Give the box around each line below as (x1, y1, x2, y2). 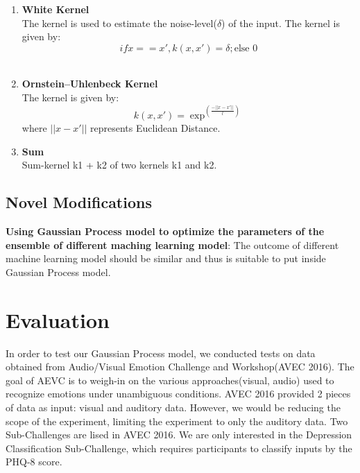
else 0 (234, 43, 258, 53)
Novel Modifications (6, 191, 152, 213)
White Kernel (22, 2, 89, 16)
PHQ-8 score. (6, 454, 62, 469)
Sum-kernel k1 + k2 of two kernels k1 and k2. (22, 157, 217, 172)
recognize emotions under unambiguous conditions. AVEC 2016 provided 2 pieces (6, 386, 351, 401)
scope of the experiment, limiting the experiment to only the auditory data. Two (6, 413, 348, 428)
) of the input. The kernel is (221, 15, 340, 30)
